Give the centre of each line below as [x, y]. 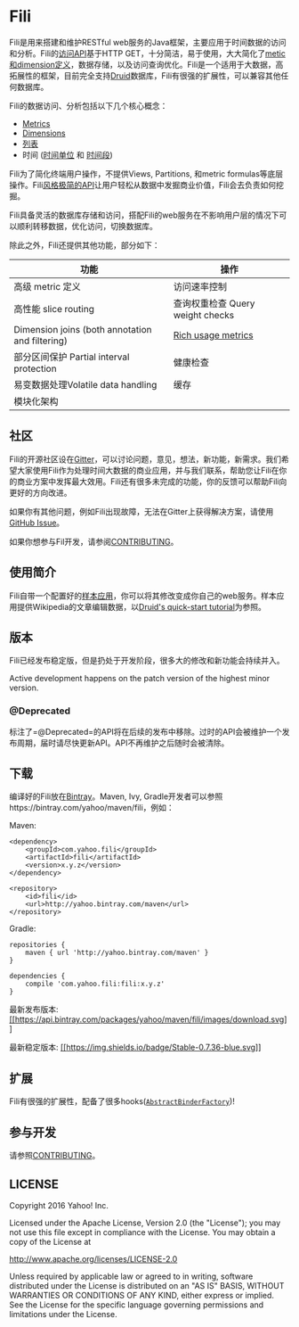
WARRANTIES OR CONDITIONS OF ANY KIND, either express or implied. [141, 1295]
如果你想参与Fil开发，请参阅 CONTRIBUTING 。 [94, 541]
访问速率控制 [200, 286]
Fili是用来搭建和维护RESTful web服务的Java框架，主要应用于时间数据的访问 [148, 42]
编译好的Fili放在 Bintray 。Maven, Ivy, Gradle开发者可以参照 [116, 796]
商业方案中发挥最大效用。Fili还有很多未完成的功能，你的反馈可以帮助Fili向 [152, 481]
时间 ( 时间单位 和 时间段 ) [67, 154]
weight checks [204, 315]
